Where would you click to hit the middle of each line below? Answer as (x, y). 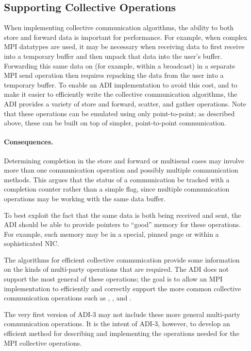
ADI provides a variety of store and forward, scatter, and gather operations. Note (125, 103)
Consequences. (29, 142)
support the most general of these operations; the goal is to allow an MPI (113, 279)
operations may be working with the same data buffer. (85, 198)
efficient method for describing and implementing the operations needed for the (122, 333)
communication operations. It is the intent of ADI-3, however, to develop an (117, 324)
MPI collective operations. (43, 342)
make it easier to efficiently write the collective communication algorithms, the (121, 94)
